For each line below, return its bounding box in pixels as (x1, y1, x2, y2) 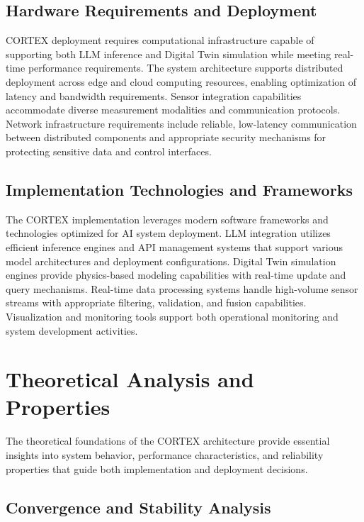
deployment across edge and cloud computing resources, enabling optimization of (6, 74, 357, 89)
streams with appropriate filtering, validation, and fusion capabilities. (6, 295, 307, 310)
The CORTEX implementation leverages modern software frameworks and (6, 211, 329, 226)
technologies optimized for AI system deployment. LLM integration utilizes (6, 226, 331, 240)
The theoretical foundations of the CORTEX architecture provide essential (6, 433, 330, 448)
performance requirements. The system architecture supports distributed (28, 60, 343, 75)
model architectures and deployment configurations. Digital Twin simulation (6, 253, 336, 268)
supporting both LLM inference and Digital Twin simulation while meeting (6, 46, 331, 61)
